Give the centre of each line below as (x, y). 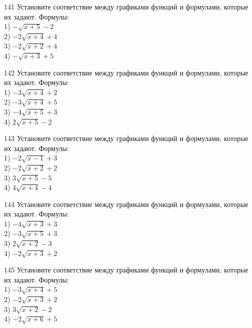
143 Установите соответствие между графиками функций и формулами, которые (126, 138)
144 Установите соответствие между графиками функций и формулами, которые (126, 204)
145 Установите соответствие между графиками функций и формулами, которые (126, 270)
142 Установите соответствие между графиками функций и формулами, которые (126, 72)
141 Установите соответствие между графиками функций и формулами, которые (126, 6)
